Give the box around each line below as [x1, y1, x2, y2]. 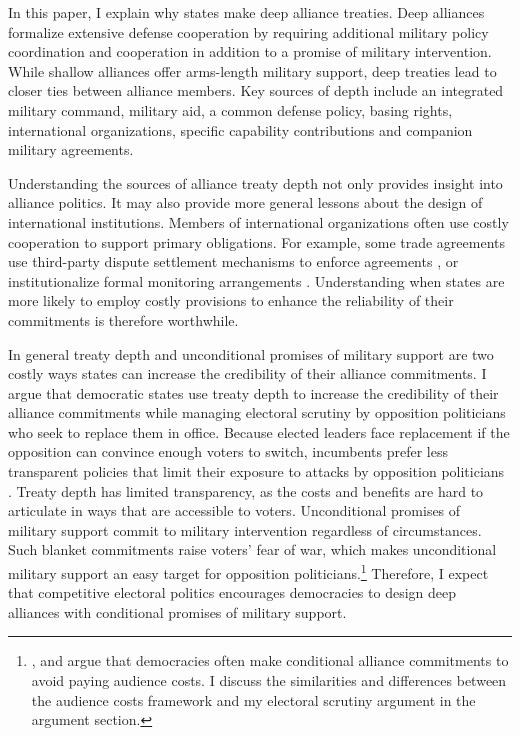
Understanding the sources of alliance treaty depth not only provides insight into [8, 172, 503, 193]
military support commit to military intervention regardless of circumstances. [8, 519, 482, 540]
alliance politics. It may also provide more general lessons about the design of [8, 192, 483, 213]
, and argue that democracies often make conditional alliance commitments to [31, 650, 509, 671]
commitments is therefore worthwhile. [8, 309, 239, 330]
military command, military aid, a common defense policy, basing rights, [8, 99, 453, 120]
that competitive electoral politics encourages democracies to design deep [8, 582, 456, 603]
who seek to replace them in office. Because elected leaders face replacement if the [8, 421, 510, 442]
